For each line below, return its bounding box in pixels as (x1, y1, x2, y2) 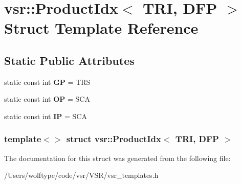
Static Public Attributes (4, 52, 135, 68)
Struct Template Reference (4, 17, 199, 38)
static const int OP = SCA (4, 94, 90, 104)
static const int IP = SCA (4, 110, 87, 121)
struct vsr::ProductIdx (66, 132, 161, 145)
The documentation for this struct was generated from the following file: (4, 152, 231, 163)
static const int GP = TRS (4, 76, 91, 87)
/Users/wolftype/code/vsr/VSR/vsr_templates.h (4, 170, 159, 180)
